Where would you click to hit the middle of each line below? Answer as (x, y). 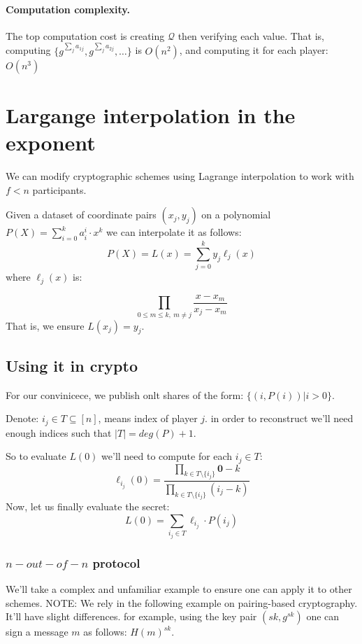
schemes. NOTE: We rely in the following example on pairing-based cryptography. (182, 602)
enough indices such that (59, 432)
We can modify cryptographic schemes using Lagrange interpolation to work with (180, 176)
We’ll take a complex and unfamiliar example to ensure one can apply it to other (179, 589)
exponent (51, 142)
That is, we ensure (45, 325)
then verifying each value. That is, (251, 35)
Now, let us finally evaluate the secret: (88, 506)
